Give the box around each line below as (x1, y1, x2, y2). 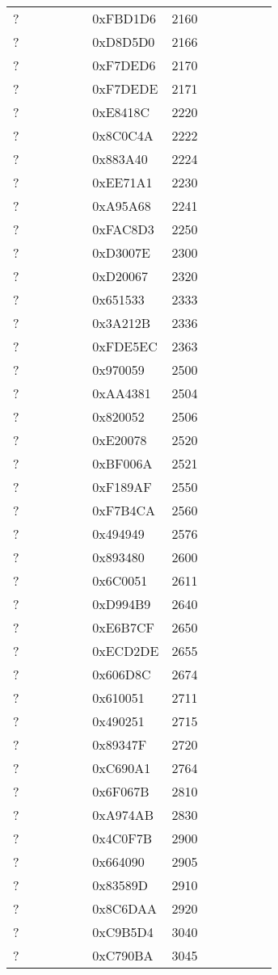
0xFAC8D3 (92, 220, 154, 238)
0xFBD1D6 (92, 9, 156, 27)
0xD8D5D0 (92, 32, 155, 51)
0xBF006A (92, 454, 153, 473)
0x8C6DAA (92, 899, 158, 918)
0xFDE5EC (92, 337, 158, 355)
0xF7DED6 (92, 56, 156, 74)
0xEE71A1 (92, 173, 153, 191)
